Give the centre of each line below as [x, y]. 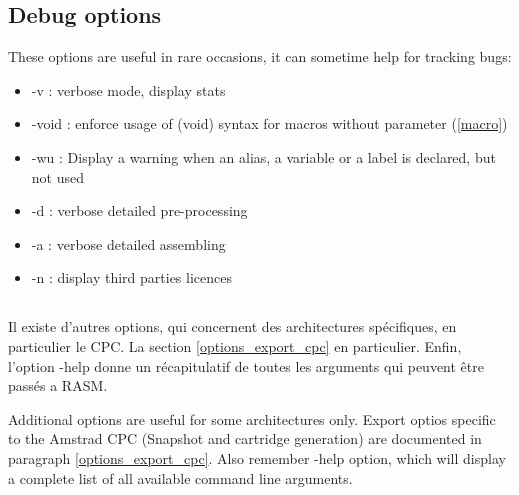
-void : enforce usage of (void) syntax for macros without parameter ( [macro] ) [269, 123]
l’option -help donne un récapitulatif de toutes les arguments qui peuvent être [246, 365]
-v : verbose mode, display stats [128, 89]
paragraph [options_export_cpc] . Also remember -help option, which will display [257, 457]
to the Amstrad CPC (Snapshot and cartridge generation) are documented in [245, 438]
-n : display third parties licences [131, 277]
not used [57, 176]
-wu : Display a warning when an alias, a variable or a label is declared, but [263, 156]
